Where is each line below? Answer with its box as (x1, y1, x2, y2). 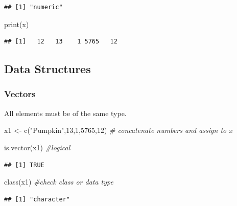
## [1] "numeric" (4, 4, 63, 11)
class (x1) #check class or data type (4, 176, 113, 187)
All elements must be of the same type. (4, 107, 127, 118)
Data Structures (4, 61, 91, 77)
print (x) (4, 18, 29, 29)
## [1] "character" (4, 195, 70, 203)
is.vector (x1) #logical (4, 142, 70, 152)
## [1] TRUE (4, 161, 44, 169)
